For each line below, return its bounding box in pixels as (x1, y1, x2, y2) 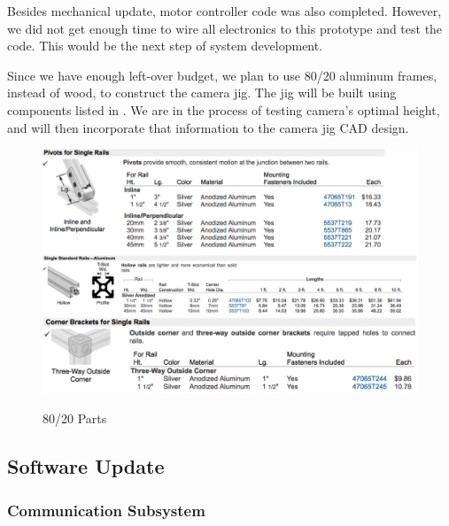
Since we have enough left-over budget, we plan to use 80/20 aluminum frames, (7, 66, 437, 84)
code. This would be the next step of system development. (7, 36, 323, 55)
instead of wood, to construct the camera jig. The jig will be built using (7, 83, 397, 102)
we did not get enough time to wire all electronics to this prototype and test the (7, 19, 443, 37)
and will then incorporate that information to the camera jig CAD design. (7, 118, 409, 136)
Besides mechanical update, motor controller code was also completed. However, (7, 2, 442, 19)
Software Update (7, 453, 165, 480)
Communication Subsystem (7, 499, 205, 521)
